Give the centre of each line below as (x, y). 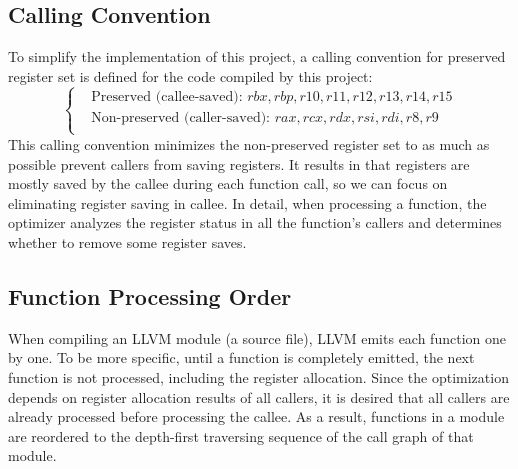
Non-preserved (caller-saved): (181, 117)
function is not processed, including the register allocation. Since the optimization (258, 376)
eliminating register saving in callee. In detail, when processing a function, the (247, 202)
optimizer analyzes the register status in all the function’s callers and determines (255, 222)
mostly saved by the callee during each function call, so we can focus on (228, 183)
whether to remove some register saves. (127, 241)
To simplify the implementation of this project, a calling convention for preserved (257, 56)
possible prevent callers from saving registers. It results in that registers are (239, 163)
